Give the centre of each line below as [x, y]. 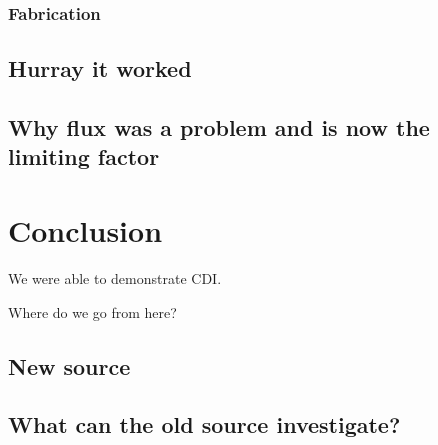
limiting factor [84, 156]
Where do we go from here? [92, 311]
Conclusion [85, 229]
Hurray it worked [100, 68]
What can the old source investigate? [204, 424]
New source [69, 365]
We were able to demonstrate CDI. [115, 277]
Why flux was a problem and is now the [219, 127]
